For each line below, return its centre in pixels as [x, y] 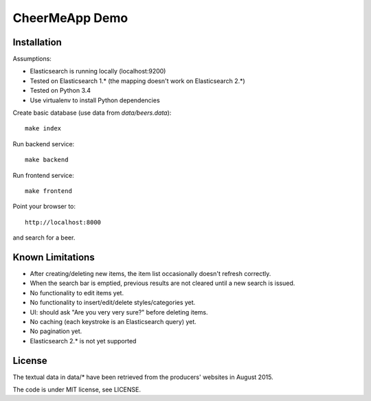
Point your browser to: [44, 207]
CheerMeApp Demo [70, 18]
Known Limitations [54, 257]
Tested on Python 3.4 [60, 91]
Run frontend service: [44, 175]
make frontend [48, 191]
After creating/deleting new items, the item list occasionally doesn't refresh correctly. [150, 274]
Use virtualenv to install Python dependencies [95, 100]
